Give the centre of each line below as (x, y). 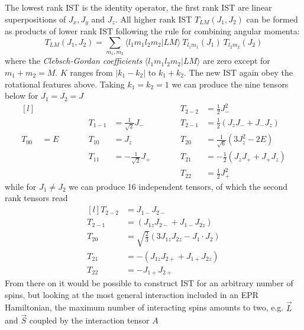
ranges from (91, 72)
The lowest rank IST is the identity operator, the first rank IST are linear (138, 7)
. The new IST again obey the (238, 72)
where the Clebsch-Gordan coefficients (74, 61)
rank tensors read (36, 198)
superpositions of (35, 19)
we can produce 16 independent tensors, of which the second (178, 186)
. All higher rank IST (153, 19)
